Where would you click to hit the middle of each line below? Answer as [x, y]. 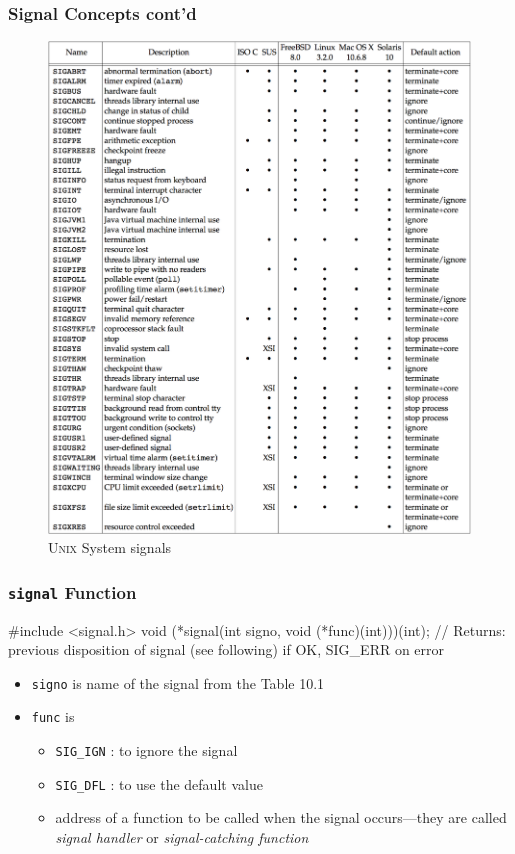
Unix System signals [110, 547]
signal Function [72, 591]
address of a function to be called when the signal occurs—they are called [281, 817]
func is [53, 716]
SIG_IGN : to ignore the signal [146, 750]
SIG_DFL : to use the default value [159, 783]
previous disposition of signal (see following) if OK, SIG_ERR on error [226, 649]
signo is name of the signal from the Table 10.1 [178, 682]
